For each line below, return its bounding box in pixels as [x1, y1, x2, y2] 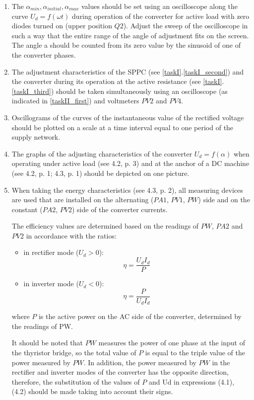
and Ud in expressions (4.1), [148, 376, 235, 387]
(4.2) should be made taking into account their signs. [11, 386, 173, 397]
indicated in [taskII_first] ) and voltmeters [11, 95, 139, 106]
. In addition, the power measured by [83, 357, 196, 367]
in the [212, 357, 230, 367]
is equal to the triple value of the [145, 347, 246, 358]
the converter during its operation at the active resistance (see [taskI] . [11, 76, 224, 86]
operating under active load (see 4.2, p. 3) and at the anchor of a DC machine [11, 158, 250, 168]
